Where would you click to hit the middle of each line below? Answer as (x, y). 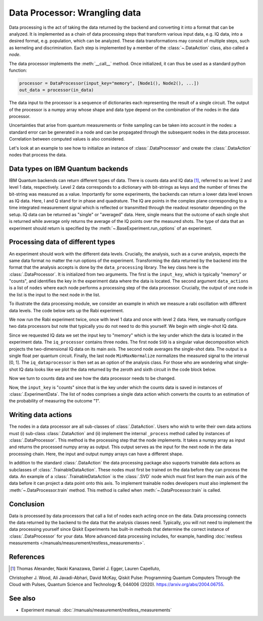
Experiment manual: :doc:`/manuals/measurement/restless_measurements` (96, 610)
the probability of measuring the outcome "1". (55, 401)
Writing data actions (41, 415)
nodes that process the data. (38, 155)
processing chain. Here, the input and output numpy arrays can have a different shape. (96, 454)
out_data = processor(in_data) (57, 90)
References (27, 557)
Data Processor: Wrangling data (75, 13)
